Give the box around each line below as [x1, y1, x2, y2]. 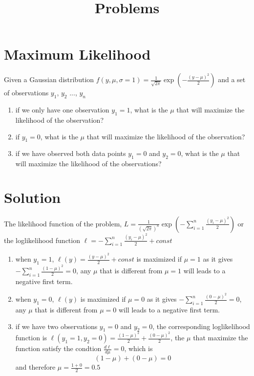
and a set [218, 74, 246, 85]
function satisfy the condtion [15, 343, 102, 354]
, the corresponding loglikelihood [152, 321, 250, 331]
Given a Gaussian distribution [4, 74, 94, 85]
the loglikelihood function [4, 235, 80, 245]
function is [15, 332, 47, 343]
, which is [124, 343, 153, 354]
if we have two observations [15, 321, 98, 331]
